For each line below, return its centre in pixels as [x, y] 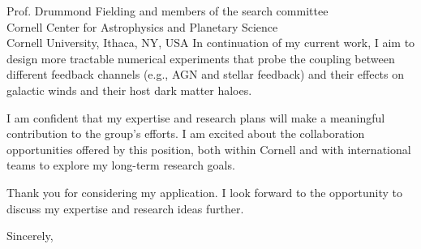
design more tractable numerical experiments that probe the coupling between [201, 58]
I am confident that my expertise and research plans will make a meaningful [196, 117]
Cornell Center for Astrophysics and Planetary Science [142, 26]
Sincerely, [30, 236]
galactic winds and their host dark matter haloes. [129, 90]
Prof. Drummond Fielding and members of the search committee [168, 11]
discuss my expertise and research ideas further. [125, 208]
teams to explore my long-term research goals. [121, 165]
